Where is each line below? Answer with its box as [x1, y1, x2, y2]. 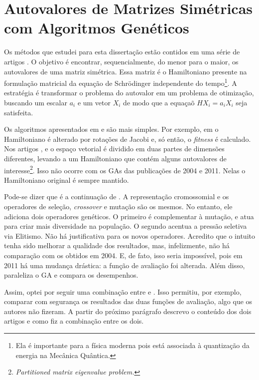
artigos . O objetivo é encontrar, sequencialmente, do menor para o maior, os [4, 56, 239, 66]
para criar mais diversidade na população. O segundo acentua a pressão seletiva [4, 221, 247, 231]
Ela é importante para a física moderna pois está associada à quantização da [15, 340, 250, 351]
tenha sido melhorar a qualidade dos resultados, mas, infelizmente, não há [4, 240, 230, 251]
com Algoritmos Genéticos [4, 17, 189, 38]
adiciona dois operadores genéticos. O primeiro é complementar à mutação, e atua [4, 211, 254, 221]
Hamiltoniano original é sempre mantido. [4, 174, 129, 185]
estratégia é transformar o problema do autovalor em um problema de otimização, [4, 87, 254, 98]
